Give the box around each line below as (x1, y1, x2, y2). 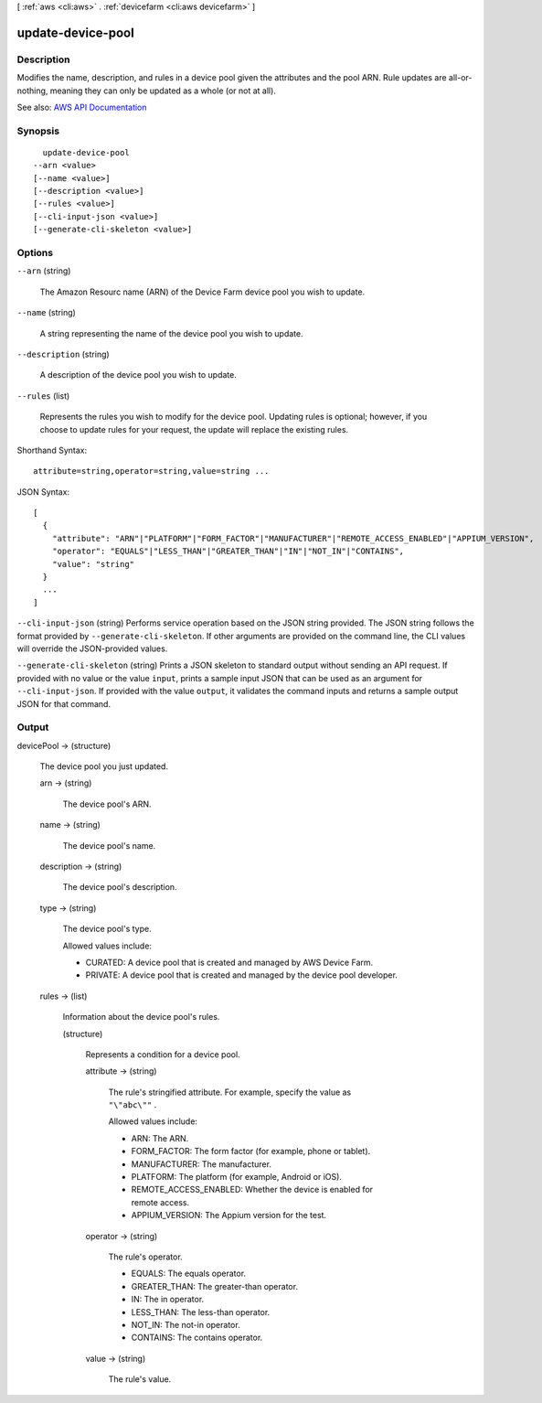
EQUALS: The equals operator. (131, 1268, 247, 1280)
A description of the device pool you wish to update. (39, 369, 237, 380)
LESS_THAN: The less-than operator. (131, 1306, 271, 1317)
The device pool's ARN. (62, 798, 152, 809)
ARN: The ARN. (131, 1132, 189, 1143)
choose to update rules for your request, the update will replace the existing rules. (39, 423, 349, 434)
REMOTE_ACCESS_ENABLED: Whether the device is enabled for (131, 1184, 374, 1195)
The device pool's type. (62, 924, 152, 935)
